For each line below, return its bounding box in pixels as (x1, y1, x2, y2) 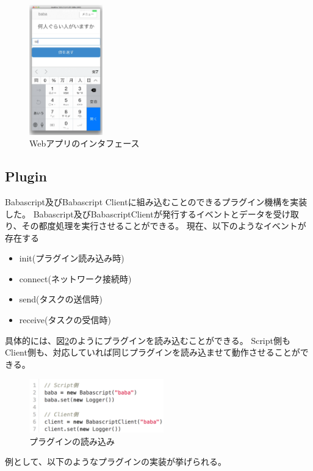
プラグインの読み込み (29, 434, 115, 447)
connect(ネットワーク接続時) (19, 272, 132, 285)
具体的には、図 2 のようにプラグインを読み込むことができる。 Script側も (5, 334, 290, 346)
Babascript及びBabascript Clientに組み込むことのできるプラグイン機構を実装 (5, 195, 308, 208)
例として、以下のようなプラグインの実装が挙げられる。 (5, 455, 226, 468)
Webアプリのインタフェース (29, 137, 140, 150)
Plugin (5, 167, 47, 186)
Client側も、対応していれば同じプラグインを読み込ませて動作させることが (5, 346, 300, 359)
